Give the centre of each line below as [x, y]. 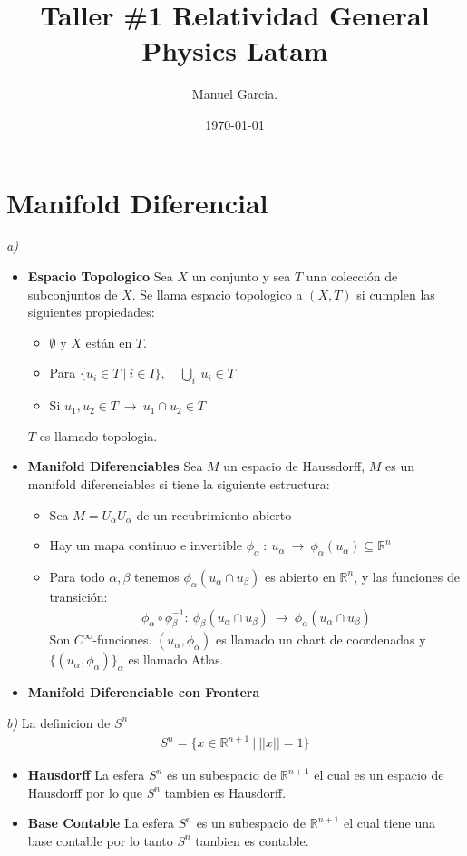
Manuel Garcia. [235, 94]
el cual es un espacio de [379, 775]
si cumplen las [396, 294]
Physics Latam [235, 50]
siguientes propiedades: [91, 312]
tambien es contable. [252, 840]
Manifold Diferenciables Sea [115, 466]
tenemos [156, 576]
